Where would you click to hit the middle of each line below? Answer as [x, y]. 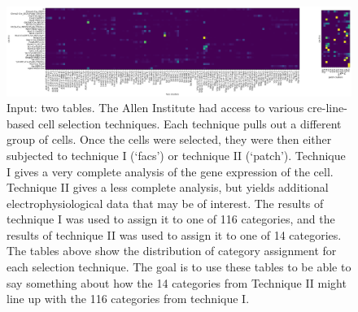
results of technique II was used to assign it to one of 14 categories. [174, 234]
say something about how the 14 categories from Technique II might [177, 282]
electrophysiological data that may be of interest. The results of [165, 203]
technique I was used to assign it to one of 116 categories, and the [171, 219]
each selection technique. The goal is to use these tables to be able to [179, 267]
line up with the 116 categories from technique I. [128, 299]
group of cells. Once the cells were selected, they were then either [169, 139]
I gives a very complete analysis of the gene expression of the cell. [170, 171]
